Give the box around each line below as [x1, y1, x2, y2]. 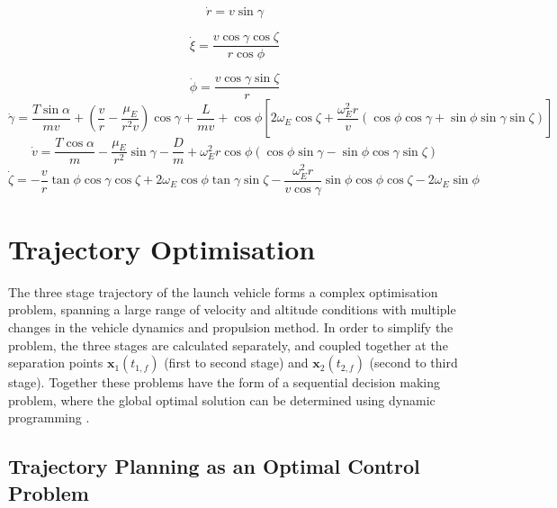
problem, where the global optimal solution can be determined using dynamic [8, 390, 436, 409]
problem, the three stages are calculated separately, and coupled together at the [8, 335, 448, 354]
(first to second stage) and [164, 353, 309, 372]
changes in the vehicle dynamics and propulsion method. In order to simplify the [8, 317, 454, 336]
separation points [8, 353, 103, 372]
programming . [8, 408, 90, 427]
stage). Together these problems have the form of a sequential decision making [8, 373, 440, 392]
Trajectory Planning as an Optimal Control [8, 452, 420, 480]
